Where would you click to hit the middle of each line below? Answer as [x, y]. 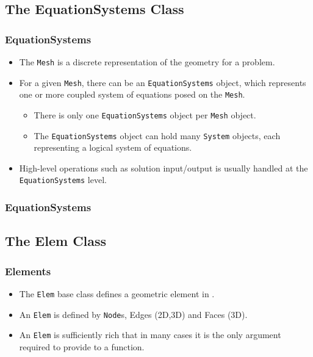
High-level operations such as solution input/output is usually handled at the [164, 168]
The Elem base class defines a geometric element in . [117, 293]
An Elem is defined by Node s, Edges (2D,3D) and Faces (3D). [133, 314]
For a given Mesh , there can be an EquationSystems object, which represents [163, 82]
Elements [28, 271]
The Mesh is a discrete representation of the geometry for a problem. [147, 62]
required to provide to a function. [82, 346]
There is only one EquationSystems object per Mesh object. [145, 114]
